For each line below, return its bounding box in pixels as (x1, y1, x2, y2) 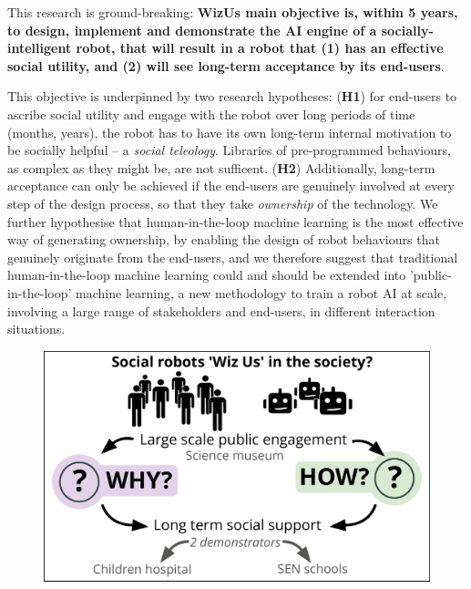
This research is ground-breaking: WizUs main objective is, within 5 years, (7, 3, 458, 21)
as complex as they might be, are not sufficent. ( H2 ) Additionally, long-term (7, 158, 435, 177)
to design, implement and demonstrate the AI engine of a (7, 20, 377, 39)
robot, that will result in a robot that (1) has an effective (76, 38, 444, 57)
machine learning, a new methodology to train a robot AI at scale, (76, 283, 447, 302)
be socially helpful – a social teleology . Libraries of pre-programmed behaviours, (7, 140, 451, 160)
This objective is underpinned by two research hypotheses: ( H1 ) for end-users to (7, 87, 457, 106)
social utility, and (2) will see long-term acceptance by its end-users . (7, 56, 445, 75)
